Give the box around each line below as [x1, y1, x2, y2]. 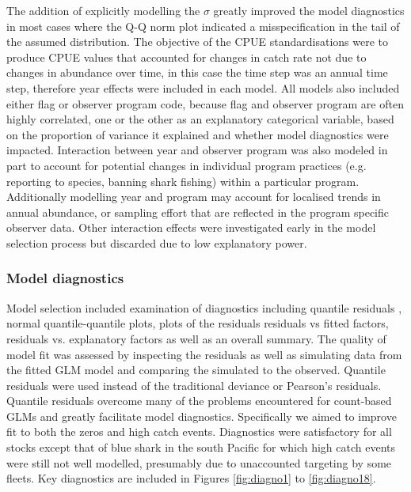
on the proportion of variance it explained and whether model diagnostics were [6, 126, 389, 142]
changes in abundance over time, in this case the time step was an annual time [6, 64, 388, 81]
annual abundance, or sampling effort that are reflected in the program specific [6, 203, 390, 220]
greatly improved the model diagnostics [213, 2, 405, 18]
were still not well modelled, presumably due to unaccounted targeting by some [6, 454, 392, 471]
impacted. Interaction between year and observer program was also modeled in [6, 142, 388, 158]
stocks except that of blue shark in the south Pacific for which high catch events [6, 439, 396, 456]
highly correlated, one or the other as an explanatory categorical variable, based [6, 111, 394, 127]
